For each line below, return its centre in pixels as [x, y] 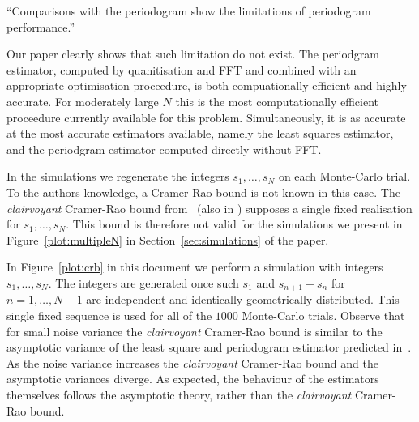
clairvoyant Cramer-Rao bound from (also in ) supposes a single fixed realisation [209, 208]
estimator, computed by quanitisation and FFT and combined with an [182, 69]
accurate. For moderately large [83, 101]
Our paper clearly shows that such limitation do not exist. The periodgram [193, 54]
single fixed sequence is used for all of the [109, 315]
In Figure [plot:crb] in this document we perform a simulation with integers [195, 267]
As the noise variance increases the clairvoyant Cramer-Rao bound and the [192, 362]
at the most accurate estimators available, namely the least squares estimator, [200, 133]
